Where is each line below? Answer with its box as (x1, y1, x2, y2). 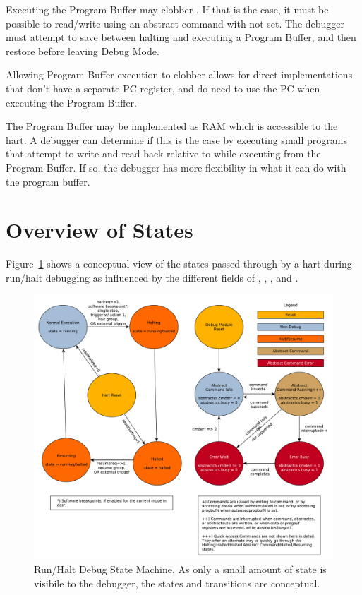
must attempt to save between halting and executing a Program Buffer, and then (6, 30, 356, 44)
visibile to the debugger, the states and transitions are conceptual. (34, 575, 320, 590)
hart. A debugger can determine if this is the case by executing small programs (6, 132, 347, 147)
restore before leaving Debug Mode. (6, 43, 159, 58)
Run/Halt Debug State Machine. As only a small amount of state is (34, 562, 327, 577)
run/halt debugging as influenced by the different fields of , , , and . (6, 270, 298, 284)
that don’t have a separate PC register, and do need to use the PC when (6, 80, 320, 95)
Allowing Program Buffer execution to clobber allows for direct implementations (6, 67, 353, 82)
